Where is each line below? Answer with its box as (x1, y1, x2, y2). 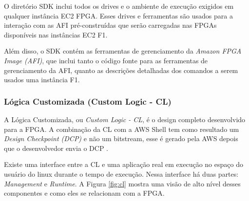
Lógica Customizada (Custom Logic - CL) (4, 95, 172, 107)
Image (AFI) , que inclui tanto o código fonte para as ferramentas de (4, 55, 208, 65)
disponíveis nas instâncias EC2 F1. (4, 29, 108, 39)
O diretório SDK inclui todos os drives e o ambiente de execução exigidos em (4, 1, 234, 11)
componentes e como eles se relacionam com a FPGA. (4, 188, 165, 198)
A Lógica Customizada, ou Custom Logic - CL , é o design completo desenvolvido (4, 114, 246, 124)
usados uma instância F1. (4, 74, 80, 85)
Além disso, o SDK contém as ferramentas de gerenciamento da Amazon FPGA (4, 46, 242, 56)
